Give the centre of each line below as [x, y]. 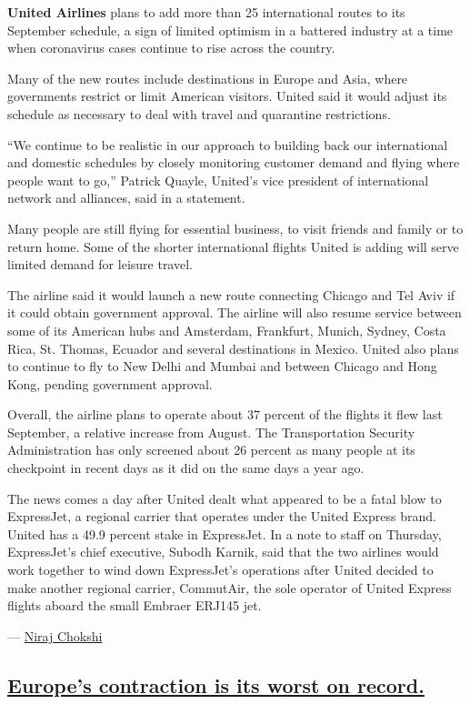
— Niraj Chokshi [55, 635]
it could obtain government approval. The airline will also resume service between [235, 312]
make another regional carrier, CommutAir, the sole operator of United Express [230, 587]
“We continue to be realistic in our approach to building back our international [228, 144]
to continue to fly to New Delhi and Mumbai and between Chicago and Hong [222, 366]
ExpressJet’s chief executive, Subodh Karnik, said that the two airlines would [223, 552]
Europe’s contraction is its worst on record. [216, 684]
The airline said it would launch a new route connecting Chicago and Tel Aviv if [231, 294]
